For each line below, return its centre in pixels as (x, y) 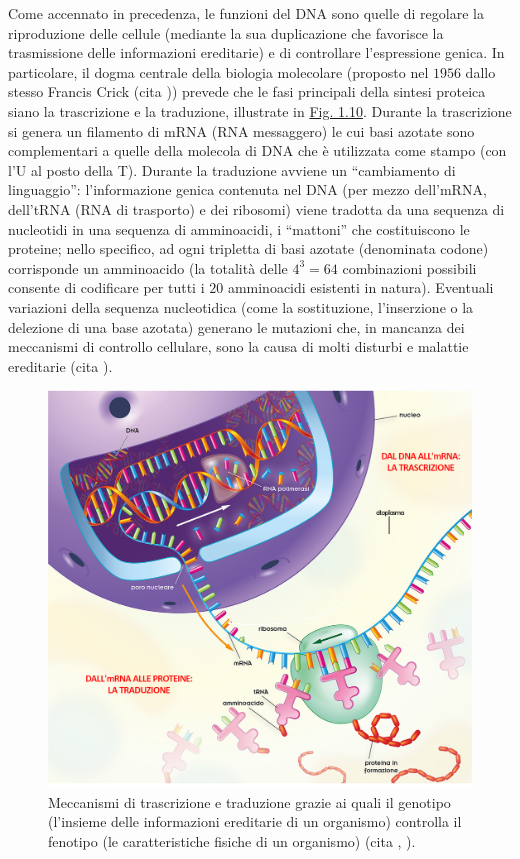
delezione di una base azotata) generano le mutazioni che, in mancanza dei (236, 326)
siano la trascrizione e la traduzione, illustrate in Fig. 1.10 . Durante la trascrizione (260, 110)
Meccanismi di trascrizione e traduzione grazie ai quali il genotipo (249, 801)
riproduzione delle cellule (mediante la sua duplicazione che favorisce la (226, 32)
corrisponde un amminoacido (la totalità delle (148, 267)
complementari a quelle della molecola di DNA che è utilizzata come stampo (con (257, 150)
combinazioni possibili (409, 267)
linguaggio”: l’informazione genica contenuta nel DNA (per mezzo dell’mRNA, (247, 189)
